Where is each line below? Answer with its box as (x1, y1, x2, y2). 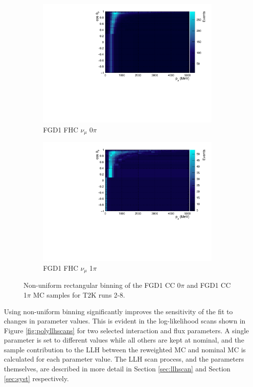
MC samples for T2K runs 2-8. (33, 289, 125, 300)
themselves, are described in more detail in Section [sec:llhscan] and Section (4, 364, 230, 374)
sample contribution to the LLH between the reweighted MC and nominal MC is (4, 344, 246, 354)
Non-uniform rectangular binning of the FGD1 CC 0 (23, 280, 181, 290)
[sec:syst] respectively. (4, 373, 69, 383)
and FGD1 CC (186, 280, 231, 290)
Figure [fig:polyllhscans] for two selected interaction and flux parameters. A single (4, 325, 249, 335)
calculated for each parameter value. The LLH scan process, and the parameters (4, 354, 244, 364)
